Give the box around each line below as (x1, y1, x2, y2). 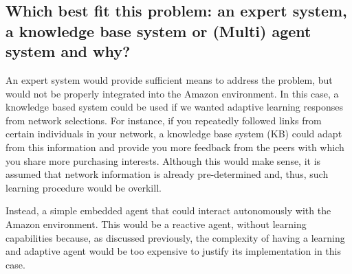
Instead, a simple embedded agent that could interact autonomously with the (5, 203, 331, 218)
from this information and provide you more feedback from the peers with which (5, 139, 344, 154)
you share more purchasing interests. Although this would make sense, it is (5, 153, 321, 168)
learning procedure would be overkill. (5, 180, 162, 194)
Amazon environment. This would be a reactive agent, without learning (5, 216, 307, 231)
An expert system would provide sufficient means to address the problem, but (5, 72, 333, 87)
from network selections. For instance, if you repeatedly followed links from (5, 113, 322, 127)
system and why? (5, 41, 131, 62)
